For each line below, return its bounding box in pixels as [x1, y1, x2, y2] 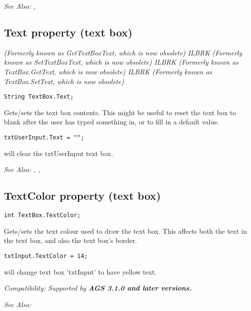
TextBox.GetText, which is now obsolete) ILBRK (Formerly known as [4, 66, 212, 76]
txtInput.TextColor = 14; [4, 252, 88, 259]
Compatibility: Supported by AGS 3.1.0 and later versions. [4, 283, 192, 293]
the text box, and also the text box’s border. [4, 235, 137, 245]
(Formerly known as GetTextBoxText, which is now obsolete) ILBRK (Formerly [4, 47, 242, 57]
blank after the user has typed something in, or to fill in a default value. [4, 117, 219, 127]
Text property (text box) [4, 24, 133, 39]
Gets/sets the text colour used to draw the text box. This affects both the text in [4, 225, 247, 236]
